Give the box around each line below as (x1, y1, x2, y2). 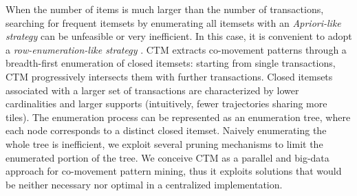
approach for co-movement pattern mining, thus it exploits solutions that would (6, 164, 342, 178)
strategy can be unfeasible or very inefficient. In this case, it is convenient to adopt (6, 29, 352, 43)
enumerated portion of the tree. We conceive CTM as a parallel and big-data (6, 150, 329, 164)
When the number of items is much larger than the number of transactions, (6, 2, 324, 16)
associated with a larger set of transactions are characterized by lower (6, 83, 299, 97)
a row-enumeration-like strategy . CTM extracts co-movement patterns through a (6, 42, 347, 56)
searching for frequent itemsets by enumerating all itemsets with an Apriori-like (6, 15, 341, 30)
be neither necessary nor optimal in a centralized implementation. (6, 177, 283, 191)
